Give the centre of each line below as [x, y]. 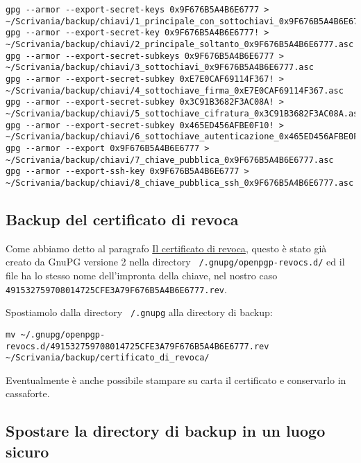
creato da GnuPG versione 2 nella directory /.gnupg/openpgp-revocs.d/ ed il [175, 262]
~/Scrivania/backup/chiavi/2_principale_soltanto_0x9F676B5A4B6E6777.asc [180, 44]
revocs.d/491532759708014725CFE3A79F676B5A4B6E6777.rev [137, 346]
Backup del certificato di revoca [122, 219]
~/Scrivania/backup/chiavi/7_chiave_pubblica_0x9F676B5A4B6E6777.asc [170, 160]
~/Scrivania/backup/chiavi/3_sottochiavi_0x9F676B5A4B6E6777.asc [160, 68]
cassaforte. [28, 393]
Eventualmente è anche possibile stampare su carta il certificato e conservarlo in [176, 379]
